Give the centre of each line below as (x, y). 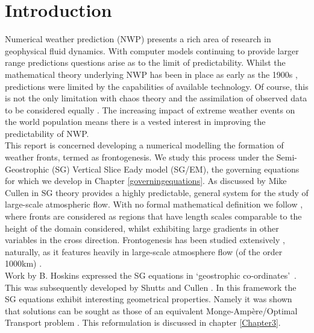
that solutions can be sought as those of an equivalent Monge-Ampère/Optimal (151, 310)
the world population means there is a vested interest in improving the (135, 122)
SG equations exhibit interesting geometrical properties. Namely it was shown (149, 299)
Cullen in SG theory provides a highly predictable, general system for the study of (157, 192)
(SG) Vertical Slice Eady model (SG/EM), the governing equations (175, 169)
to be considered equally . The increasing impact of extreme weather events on (150, 109)
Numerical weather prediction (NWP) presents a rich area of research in (138, 39)
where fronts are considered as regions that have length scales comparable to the (153, 216)
